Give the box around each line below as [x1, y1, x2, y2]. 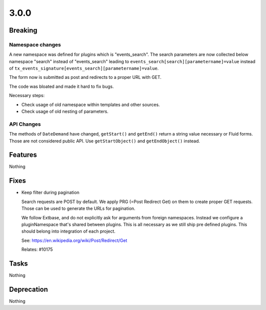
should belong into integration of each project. [21, 228, 116, 234]
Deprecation [9, 285, 48, 293]
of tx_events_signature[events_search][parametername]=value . [9, 66, 159, 71]
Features [9, 151, 37, 159]
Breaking [9, 26, 38, 34]
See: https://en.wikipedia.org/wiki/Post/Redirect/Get [21, 237, 128, 243]
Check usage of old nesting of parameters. [21, 108, 108, 114]
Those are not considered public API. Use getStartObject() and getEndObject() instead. [9, 138, 200, 144]
